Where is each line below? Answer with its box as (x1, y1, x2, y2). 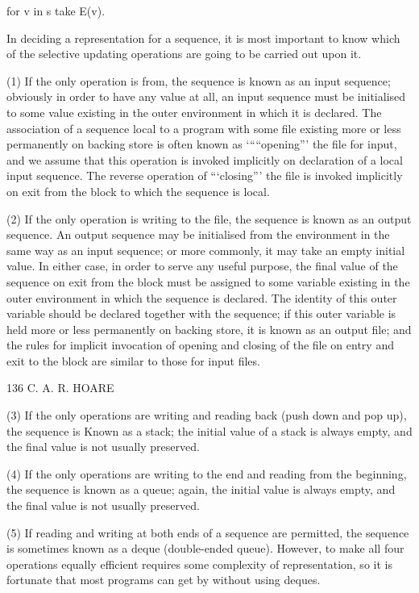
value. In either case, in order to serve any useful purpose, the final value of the (6, 257, 398, 274)
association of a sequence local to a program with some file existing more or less (6, 119, 401, 136)
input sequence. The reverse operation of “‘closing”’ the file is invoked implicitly (6, 167, 403, 184)
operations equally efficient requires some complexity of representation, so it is (6, 555, 392, 572)
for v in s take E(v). (6, 2, 106, 19)
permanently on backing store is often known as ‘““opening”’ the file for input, (6, 136, 397, 152)
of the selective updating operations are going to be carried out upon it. (6, 45, 362, 62)
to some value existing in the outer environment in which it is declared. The (6, 103, 382, 120)
